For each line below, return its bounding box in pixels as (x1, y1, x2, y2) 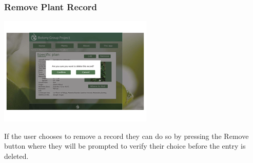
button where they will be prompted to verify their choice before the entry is (4, 140, 246, 151)
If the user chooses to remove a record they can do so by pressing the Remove (4, 130, 249, 141)
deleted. (4, 151, 29, 161)
